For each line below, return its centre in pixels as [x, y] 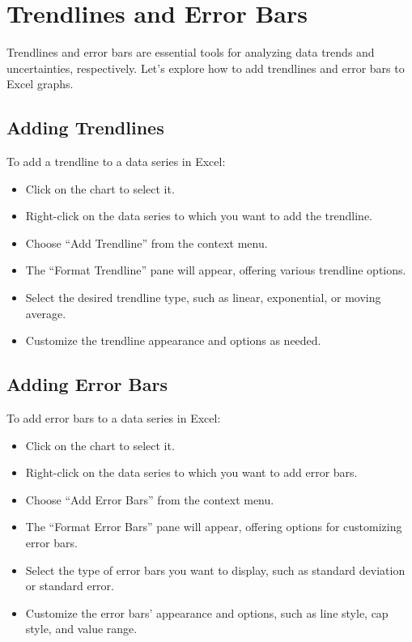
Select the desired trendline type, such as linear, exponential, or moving [203, 298]
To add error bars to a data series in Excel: [114, 418]
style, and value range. [81, 629]
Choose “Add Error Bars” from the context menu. [150, 499]
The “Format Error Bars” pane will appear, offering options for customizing [214, 527]
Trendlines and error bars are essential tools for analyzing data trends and [191, 52]
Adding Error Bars [87, 384]
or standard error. [70, 586]
